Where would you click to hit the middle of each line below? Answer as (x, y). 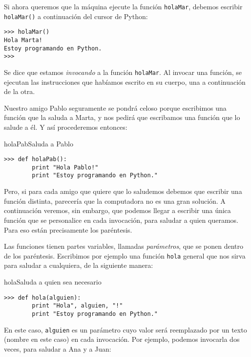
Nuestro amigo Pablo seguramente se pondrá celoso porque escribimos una (115, 107)
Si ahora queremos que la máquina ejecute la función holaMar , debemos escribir (123, 6)
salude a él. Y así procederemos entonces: (66, 127)
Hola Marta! (23, 40)
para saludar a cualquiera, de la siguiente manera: (79, 265)
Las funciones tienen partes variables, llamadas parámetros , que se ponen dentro (124, 246)
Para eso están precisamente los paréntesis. (68, 229)
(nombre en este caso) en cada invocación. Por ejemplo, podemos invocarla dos (122, 339)
